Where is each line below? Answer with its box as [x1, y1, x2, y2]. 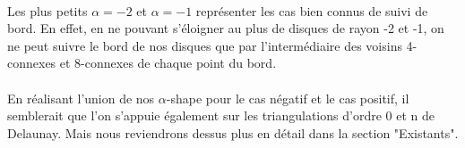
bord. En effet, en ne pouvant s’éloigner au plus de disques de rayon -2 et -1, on [7, 19, 444, 37]
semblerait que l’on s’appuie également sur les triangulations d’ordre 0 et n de [7, 106, 435, 125]
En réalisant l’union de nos [7, 88, 155, 107]
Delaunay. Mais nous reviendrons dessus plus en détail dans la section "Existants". [7, 123, 459, 142]
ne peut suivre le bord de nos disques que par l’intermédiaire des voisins [7, 36, 402, 54]
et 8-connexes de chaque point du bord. [59, 53, 277, 72]
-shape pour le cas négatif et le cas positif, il [166, 88, 409, 107]
